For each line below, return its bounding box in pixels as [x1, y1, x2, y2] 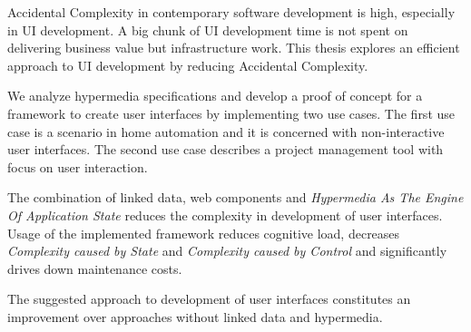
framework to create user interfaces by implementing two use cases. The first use [7, 103, 456, 122]
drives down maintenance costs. [7, 259, 182, 278]
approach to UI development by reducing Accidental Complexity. [7, 55, 368, 74]
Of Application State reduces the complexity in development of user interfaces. [7, 205, 443, 224]
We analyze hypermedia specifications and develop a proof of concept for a [7, 86, 423, 105]
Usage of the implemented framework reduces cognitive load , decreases [7, 223, 400, 242]
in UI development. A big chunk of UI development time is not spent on [7, 20, 408, 39]
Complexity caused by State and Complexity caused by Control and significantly [7, 241, 447, 260]
